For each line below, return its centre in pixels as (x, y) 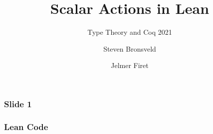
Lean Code (26, 126)
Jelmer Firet (130, 65)
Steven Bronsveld (130, 48)
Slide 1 (18, 103)
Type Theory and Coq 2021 (130, 32)
